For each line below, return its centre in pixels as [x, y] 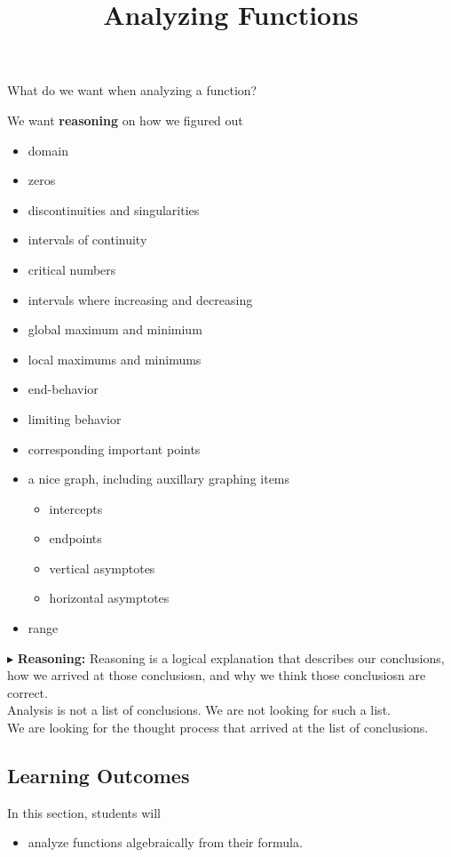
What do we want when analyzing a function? [132, 90]
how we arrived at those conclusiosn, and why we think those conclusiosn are [217, 675]
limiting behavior [75, 418]
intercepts [76, 508]
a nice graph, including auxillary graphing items [159, 479]
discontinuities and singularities [114, 209]
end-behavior [63, 389]
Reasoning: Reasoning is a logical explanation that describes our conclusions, [231, 657]
